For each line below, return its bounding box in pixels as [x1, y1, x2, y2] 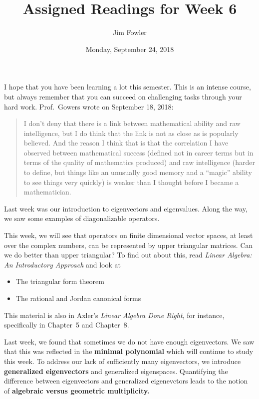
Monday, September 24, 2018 [85, 43, 174, 54]
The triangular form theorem [15, 276, 104, 286]
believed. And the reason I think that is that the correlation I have [23, 137, 229, 148]
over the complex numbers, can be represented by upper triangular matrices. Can [4, 239, 253, 250]
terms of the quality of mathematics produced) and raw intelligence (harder [23, 157, 255, 167]
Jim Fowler [113, 27, 147, 37]
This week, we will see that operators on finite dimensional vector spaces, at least [4, 230, 253, 240]
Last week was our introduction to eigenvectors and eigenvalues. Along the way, [4, 203, 248, 213]
